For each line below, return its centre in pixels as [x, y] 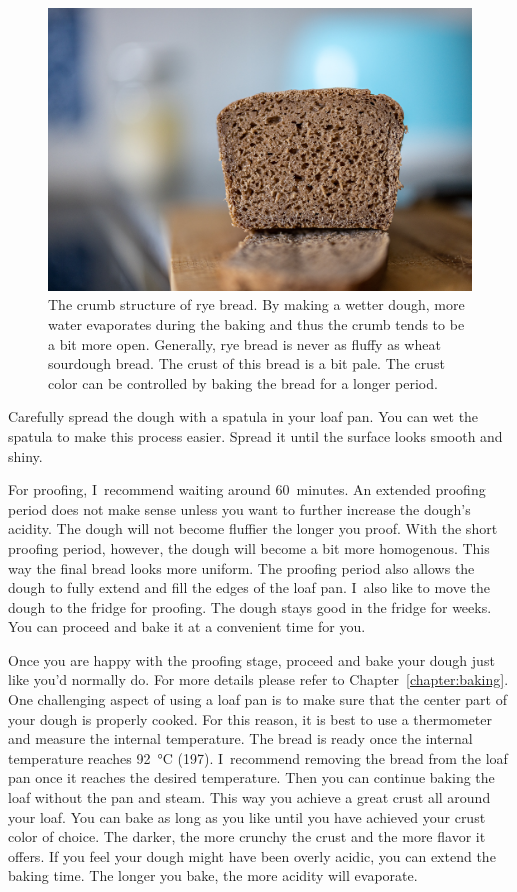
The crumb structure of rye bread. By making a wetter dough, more [256, 304]
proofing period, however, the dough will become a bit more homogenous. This [249, 547]
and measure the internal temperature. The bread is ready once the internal [240, 738]
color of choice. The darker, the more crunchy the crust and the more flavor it [247, 836]
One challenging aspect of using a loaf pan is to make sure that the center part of [257, 699]
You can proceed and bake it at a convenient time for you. [187, 626]
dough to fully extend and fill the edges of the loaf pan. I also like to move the [249, 587]
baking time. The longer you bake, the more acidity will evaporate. [213, 875]
